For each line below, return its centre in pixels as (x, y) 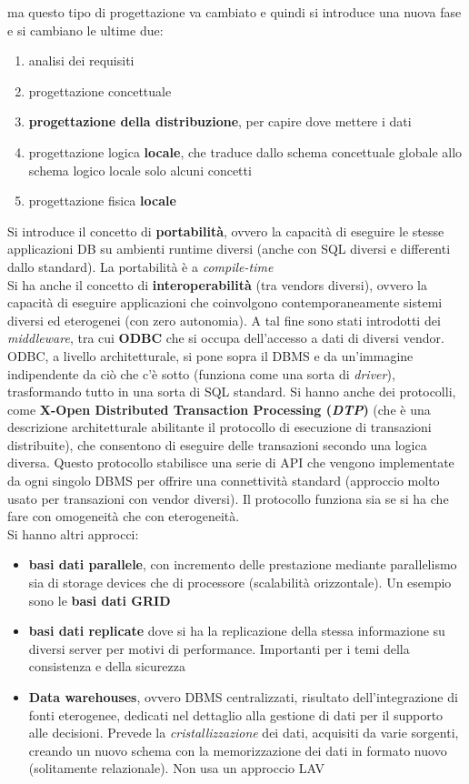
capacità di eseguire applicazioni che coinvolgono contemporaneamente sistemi (225, 302)
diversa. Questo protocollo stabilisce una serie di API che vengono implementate (231, 462)
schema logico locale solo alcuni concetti (140, 170)
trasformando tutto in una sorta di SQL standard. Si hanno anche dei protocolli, (232, 392)
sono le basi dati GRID (100, 600)
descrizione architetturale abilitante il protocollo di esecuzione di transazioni (220, 427)
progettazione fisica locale (102, 201)
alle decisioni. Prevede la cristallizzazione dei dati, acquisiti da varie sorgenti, (244, 733)
